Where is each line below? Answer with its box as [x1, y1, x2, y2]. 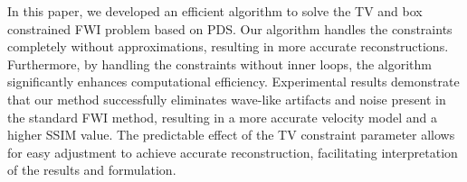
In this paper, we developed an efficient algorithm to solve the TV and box [7, 2, 423, 20]
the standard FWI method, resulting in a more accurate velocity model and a [7, 107, 437, 126]
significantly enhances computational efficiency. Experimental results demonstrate [7, 72, 460, 91]
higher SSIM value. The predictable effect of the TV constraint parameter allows [7, 125, 455, 144]
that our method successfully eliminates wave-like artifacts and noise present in [7, 89, 446, 108]
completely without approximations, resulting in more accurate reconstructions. [7, 37, 449, 56]
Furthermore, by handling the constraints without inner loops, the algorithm [7, 54, 432, 73]
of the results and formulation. [7, 160, 176, 179]
